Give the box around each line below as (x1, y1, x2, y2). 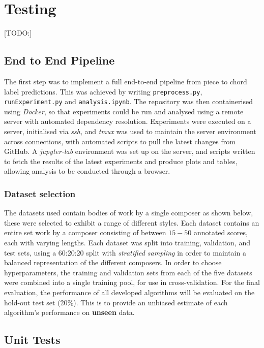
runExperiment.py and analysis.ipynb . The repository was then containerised (4, 96, 253, 107)
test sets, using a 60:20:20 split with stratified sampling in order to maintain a (4, 247, 246, 258)
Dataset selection (4, 187, 76, 200)
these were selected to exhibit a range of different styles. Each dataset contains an (4, 217, 259, 228)
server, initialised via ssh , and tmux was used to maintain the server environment (4, 126, 256, 137)
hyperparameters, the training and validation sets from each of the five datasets (4, 267, 252, 277)
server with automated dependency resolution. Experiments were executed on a (4, 116, 251, 126)
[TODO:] (4, 27, 32, 38)
